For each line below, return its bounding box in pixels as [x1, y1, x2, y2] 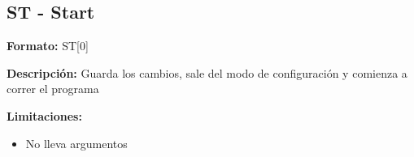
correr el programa [7, 80, 99, 97]
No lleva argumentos [25, 134, 128, 151]
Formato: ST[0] [7, 37, 89, 54]
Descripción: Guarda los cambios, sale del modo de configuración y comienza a [7, 64, 407, 81]
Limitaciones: [7, 107, 82, 124]
